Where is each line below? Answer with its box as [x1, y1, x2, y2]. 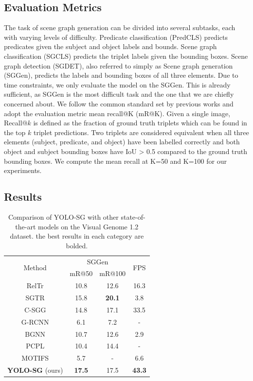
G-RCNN [21, 316, 49, 327]
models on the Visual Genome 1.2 [38, 221, 139, 231]
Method [23, 262, 47, 272]
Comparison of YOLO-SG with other [8, 211, 119, 222]
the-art [15, 221, 36, 231]
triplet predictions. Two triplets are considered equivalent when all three [33, 127, 249, 137]
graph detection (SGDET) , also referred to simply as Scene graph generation [4, 60, 233, 70]
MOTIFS [21, 353, 49, 363]
